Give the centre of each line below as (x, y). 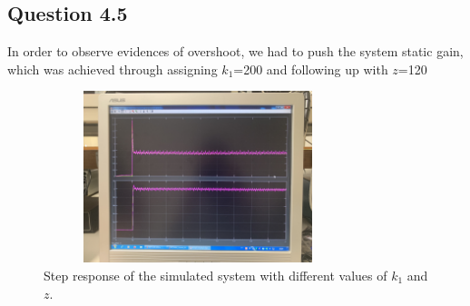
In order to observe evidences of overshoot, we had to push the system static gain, (235, 51)
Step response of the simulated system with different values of (215, 275)
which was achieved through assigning (113, 69)
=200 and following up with (311, 69)
